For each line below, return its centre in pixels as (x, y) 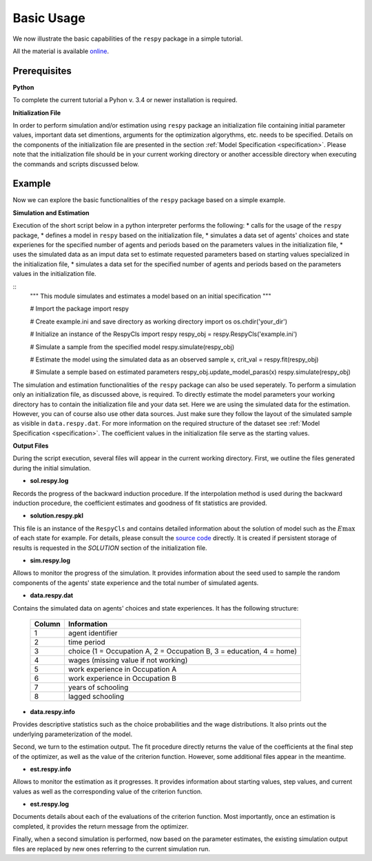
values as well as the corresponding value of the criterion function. (107, 791)
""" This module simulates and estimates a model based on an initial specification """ (151, 296)
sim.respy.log (50, 560)
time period (87, 642)
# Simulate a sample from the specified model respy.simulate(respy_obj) (132, 347)
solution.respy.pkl (57, 516)
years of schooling (98, 687)
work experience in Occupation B (122, 678)
